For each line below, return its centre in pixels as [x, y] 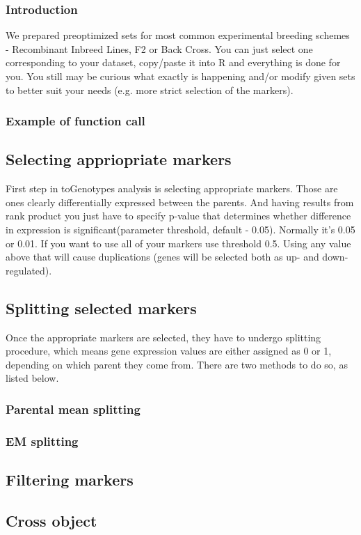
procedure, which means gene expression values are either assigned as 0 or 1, [169, 351]
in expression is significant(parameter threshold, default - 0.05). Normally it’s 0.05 [180, 230]
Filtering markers [70, 480]
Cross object [51, 520]
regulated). [29, 270]
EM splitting [42, 441]
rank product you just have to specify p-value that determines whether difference [178, 216]
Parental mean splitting [73, 409]
